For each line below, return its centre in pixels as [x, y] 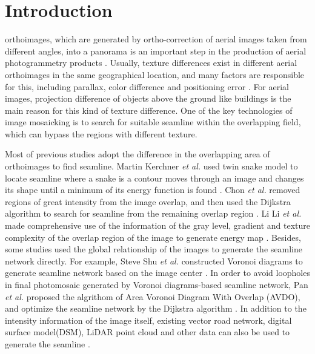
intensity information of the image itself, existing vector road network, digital [148, 320]
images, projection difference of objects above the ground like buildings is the [148, 98]
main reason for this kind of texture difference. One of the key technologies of [149, 110]
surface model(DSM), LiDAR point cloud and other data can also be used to [148, 332]
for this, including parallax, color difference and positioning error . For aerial [147, 86]
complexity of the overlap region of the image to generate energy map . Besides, [153, 237]
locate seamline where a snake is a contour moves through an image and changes [154, 178]
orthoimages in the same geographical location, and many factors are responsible [155, 74]
